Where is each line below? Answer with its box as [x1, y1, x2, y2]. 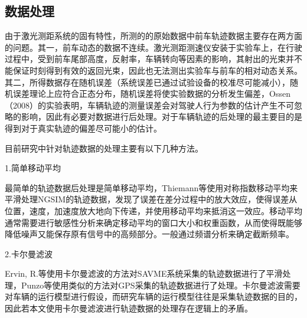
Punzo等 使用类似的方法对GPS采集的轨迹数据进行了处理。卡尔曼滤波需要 [21, 278, 301, 291]
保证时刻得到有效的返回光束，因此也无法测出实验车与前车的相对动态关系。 [12, 64, 302, 76]
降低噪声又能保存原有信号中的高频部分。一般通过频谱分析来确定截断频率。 [5, 228, 294, 240]
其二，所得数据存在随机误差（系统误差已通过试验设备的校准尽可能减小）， [5, 76, 290, 88]
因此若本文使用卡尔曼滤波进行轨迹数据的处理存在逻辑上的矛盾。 [5, 302, 253, 314]
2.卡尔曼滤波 [5, 247, 53, 260]
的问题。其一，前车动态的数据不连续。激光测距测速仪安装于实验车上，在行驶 [5, 41, 302, 53]
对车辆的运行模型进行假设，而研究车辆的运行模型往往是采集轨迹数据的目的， [5, 290, 302, 303]
